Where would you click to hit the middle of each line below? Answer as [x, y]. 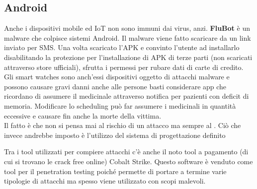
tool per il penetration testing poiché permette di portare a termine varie [115, 171]
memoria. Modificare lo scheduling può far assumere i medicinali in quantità [120, 105]
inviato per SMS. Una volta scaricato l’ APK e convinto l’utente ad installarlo [122, 47]
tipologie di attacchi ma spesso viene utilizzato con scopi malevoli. [105, 181]
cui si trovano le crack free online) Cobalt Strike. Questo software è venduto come [128, 161]
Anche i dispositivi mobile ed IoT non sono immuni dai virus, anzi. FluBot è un [127, 28]
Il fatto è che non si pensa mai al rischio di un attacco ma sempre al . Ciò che [123, 125]
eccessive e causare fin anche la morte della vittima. [83, 115]
